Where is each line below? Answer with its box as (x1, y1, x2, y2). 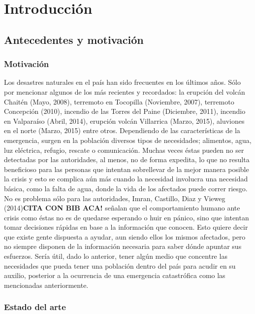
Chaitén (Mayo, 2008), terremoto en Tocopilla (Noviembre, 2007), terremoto (4, 96, 234, 106)
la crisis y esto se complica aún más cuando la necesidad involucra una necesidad (4, 174, 248, 184)
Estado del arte (4, 301, 66, 313)
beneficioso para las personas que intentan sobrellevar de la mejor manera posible (4, 164, 249, 174)
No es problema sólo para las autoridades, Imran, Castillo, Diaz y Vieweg (4, 193, 225, 203)
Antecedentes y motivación (4, 32, 144, 47)
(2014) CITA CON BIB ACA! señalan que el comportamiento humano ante (4, 203, 240, 213)
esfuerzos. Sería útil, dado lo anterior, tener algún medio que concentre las (4, 251, 227, 261)
